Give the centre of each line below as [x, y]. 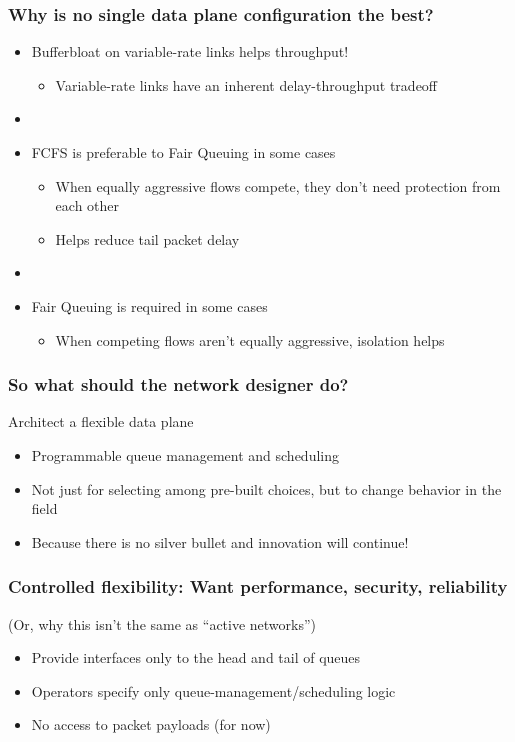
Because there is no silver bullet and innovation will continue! [220, 541]
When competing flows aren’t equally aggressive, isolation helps [250, 339]
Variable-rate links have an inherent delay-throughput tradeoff [246, 84]
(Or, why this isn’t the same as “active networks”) [162, 623]
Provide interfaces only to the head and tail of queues [196, 657]
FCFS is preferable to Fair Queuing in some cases [183, 152]
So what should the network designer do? [178, 384]
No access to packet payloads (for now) [151, 724]
